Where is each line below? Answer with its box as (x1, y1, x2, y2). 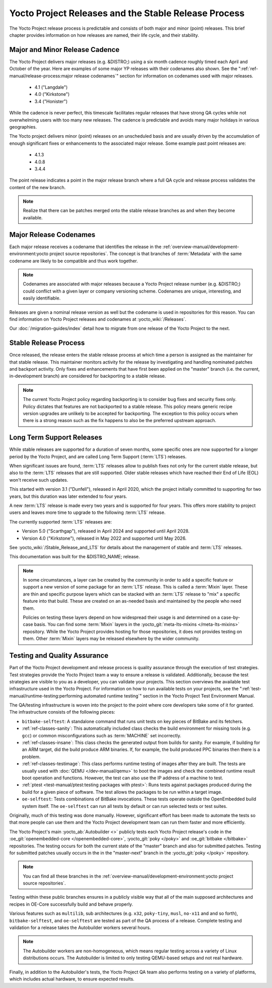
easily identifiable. (23, 295, 61, 301)
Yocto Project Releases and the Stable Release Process (9, 8, 245, 19)
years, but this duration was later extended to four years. (9, 493, 127, 499)
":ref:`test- (239, 686, 261, 692)
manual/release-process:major (9, 73, 73, 79)
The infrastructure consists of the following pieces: (9, 709, 115, 715)
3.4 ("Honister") (34, 98, 68, 104)
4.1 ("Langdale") (34, 84, 68, 90)
